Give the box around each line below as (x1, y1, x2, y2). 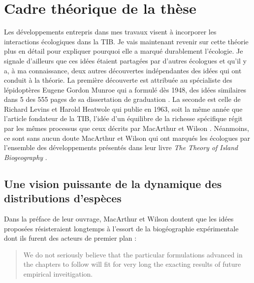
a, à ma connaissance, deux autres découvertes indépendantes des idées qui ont (4, 65, 242, 75)
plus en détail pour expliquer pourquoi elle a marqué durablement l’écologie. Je (4, 46, 243, 56)
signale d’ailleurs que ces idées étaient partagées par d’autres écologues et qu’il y (4, 55, 247, 65)
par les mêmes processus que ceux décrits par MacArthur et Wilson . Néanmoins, (4, 123, 249, 133)
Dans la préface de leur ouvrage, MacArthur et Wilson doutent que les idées (4, 214, 234, 224)
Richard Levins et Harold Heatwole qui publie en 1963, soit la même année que (4, 103, 243, 114)
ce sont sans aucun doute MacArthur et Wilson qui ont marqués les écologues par (4, 132, 250, 143)
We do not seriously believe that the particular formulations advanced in (23, 249, 243, 259)
